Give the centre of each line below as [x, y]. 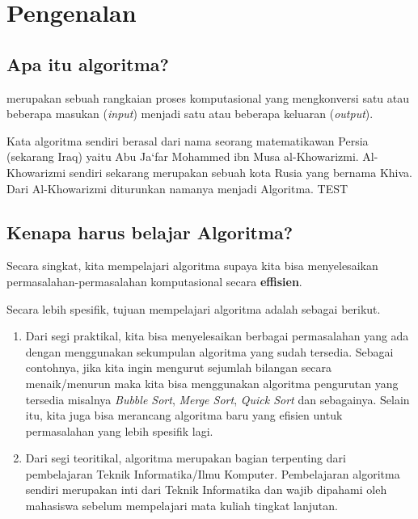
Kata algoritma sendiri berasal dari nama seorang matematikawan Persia [188, 140]
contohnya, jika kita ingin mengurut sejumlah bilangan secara [179, 367]
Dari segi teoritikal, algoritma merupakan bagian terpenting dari [186, 458]
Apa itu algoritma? [88, 63]
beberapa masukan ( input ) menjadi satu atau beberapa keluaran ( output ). [190, 114]
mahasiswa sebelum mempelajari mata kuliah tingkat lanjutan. [182, 506]
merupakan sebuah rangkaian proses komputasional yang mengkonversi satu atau [208, 97]
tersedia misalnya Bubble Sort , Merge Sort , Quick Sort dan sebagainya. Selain [217, 399]
